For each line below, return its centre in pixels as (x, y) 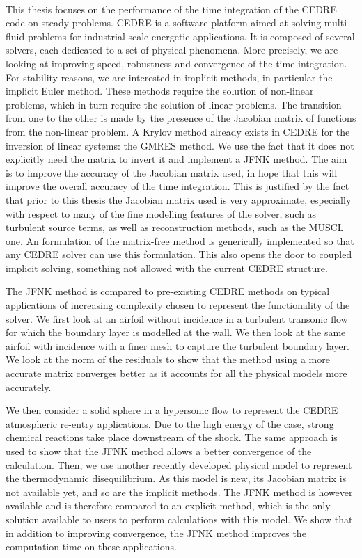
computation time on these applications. (91, 547)
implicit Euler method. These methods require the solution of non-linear (160, 91)
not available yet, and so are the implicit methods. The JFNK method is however (179, 492)
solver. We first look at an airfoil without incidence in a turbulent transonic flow (177, 318)
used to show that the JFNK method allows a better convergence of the (159, 451)
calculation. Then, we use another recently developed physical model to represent (179, 464)
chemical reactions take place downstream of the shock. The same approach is (172, 437)
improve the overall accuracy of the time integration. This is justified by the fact (178, 186)
